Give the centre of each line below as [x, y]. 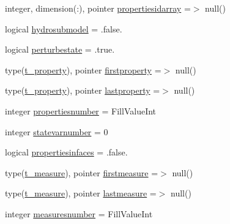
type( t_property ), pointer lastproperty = [83, 90]
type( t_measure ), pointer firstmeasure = [82, 172]
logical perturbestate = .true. [60, 49]
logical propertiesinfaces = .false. [66, 152]
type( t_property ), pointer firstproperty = [83, 69]
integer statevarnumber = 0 [57, 131]
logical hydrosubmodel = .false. [64, 28]
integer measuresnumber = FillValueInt [79, 213]
